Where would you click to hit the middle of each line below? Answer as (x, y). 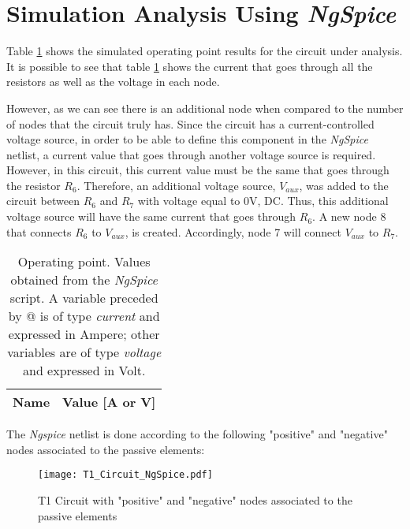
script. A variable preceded (84, 298)
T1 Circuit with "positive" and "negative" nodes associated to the (195, 500)
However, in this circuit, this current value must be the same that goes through (198, 170)
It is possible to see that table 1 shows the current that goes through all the (190, 66)
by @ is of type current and (84, 316)
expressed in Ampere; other (84, 334)
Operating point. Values (84, 262)
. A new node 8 (349, 216)
